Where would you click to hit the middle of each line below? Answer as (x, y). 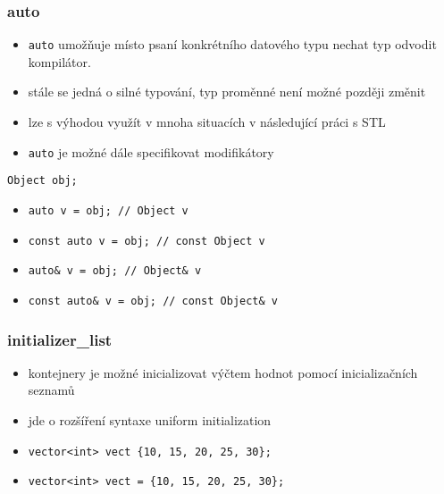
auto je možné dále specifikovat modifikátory (151, 151)
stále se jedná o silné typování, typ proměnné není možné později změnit (227, 92)
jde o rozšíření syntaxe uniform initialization (150, 420)
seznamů (51, 390)
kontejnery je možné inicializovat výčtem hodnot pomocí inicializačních (223, 372)
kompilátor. (59, 61)
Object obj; (42, 181)
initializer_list (60, 339)
